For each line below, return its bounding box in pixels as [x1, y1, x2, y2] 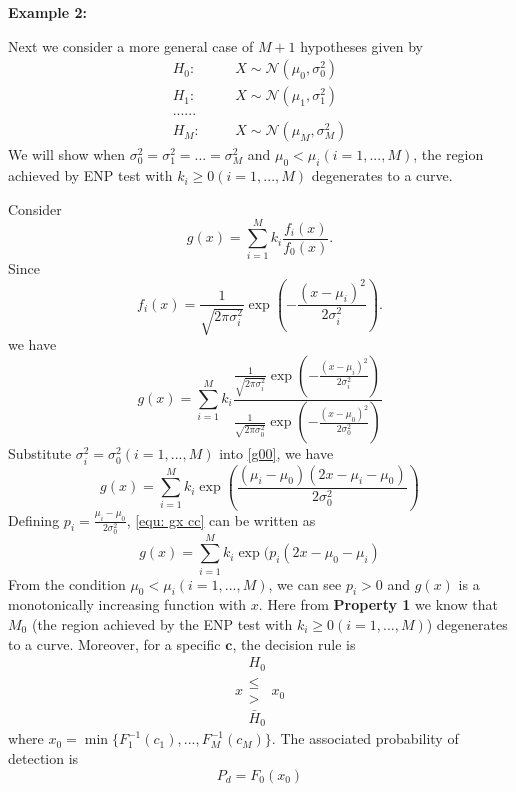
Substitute [8, 443, 72, 464]
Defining [8, 509, 60, 530]
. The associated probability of [271, 728, 459, 749]
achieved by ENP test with [8, 165, 173, 186]
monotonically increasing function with [8, 594, 247, 615]
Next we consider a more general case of [8, 35, 254, 56]
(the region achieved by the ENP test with [31, 613, 293, 634]
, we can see [268, 573, 342, 594]
